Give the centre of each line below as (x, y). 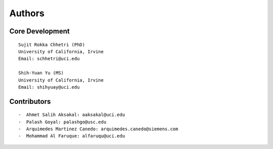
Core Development (40, 31)
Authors (27, 13)
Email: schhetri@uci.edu (49, 59)
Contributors (30, 101)
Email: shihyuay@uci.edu (49, 87)
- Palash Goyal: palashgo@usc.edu (62, 122)
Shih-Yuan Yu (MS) (41, 73)
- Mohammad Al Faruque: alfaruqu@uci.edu (72, 136)
